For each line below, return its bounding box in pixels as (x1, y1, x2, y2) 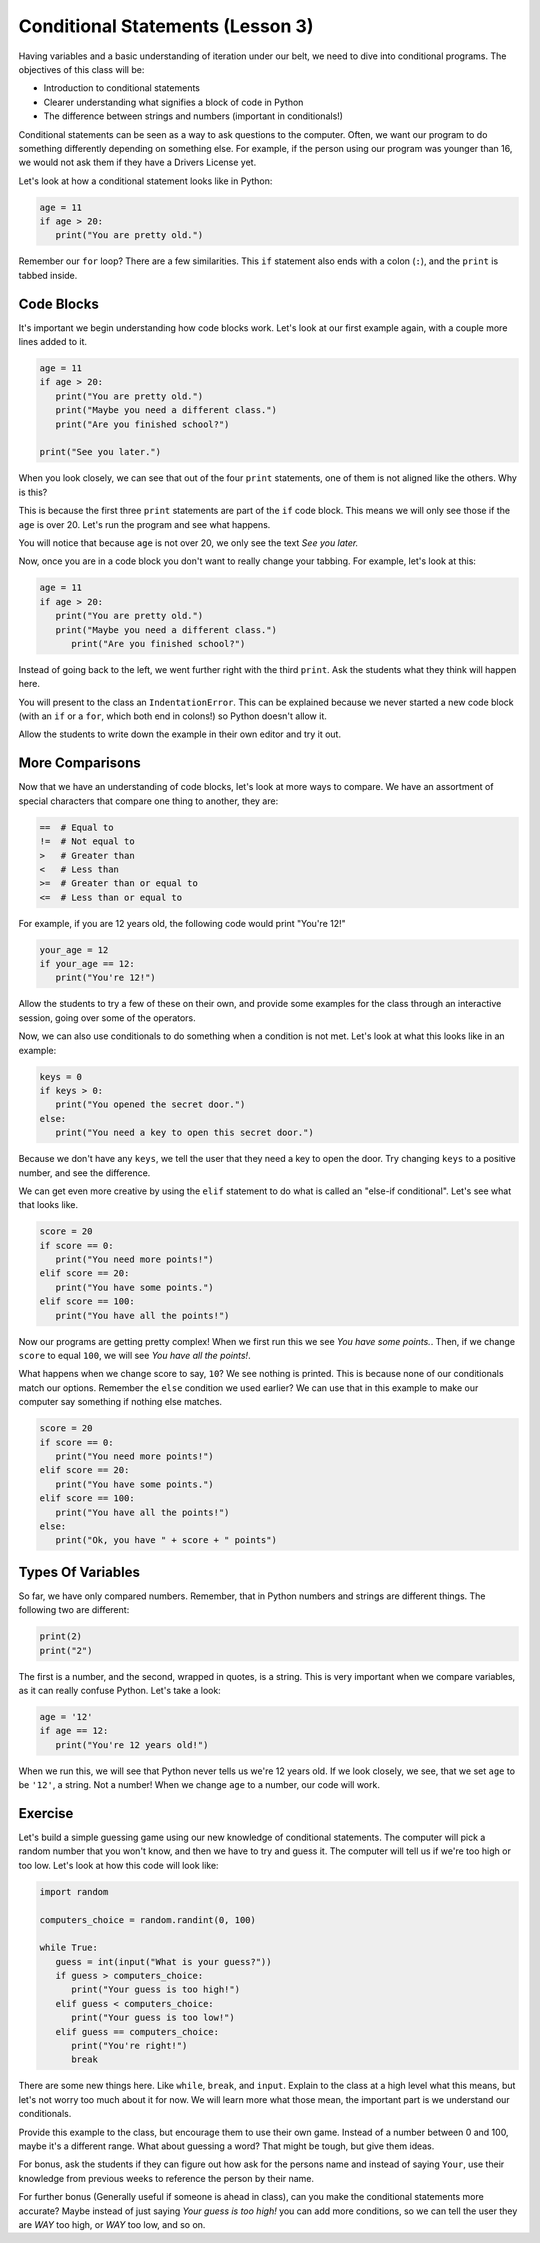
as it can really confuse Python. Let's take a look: (18, 1684, 222, 1696)
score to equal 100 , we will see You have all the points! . (18, 1350, 251, 1362)
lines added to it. (18, 336, 87, 348)
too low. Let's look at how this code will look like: (18, 1859, 219, 1871)
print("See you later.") (39, 446, 162, 458)
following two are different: (18, 1604, 130, 1616)
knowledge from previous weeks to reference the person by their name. (18, 2172, 315, 2184)
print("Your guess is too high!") (71, 1984, 240, 1995)
